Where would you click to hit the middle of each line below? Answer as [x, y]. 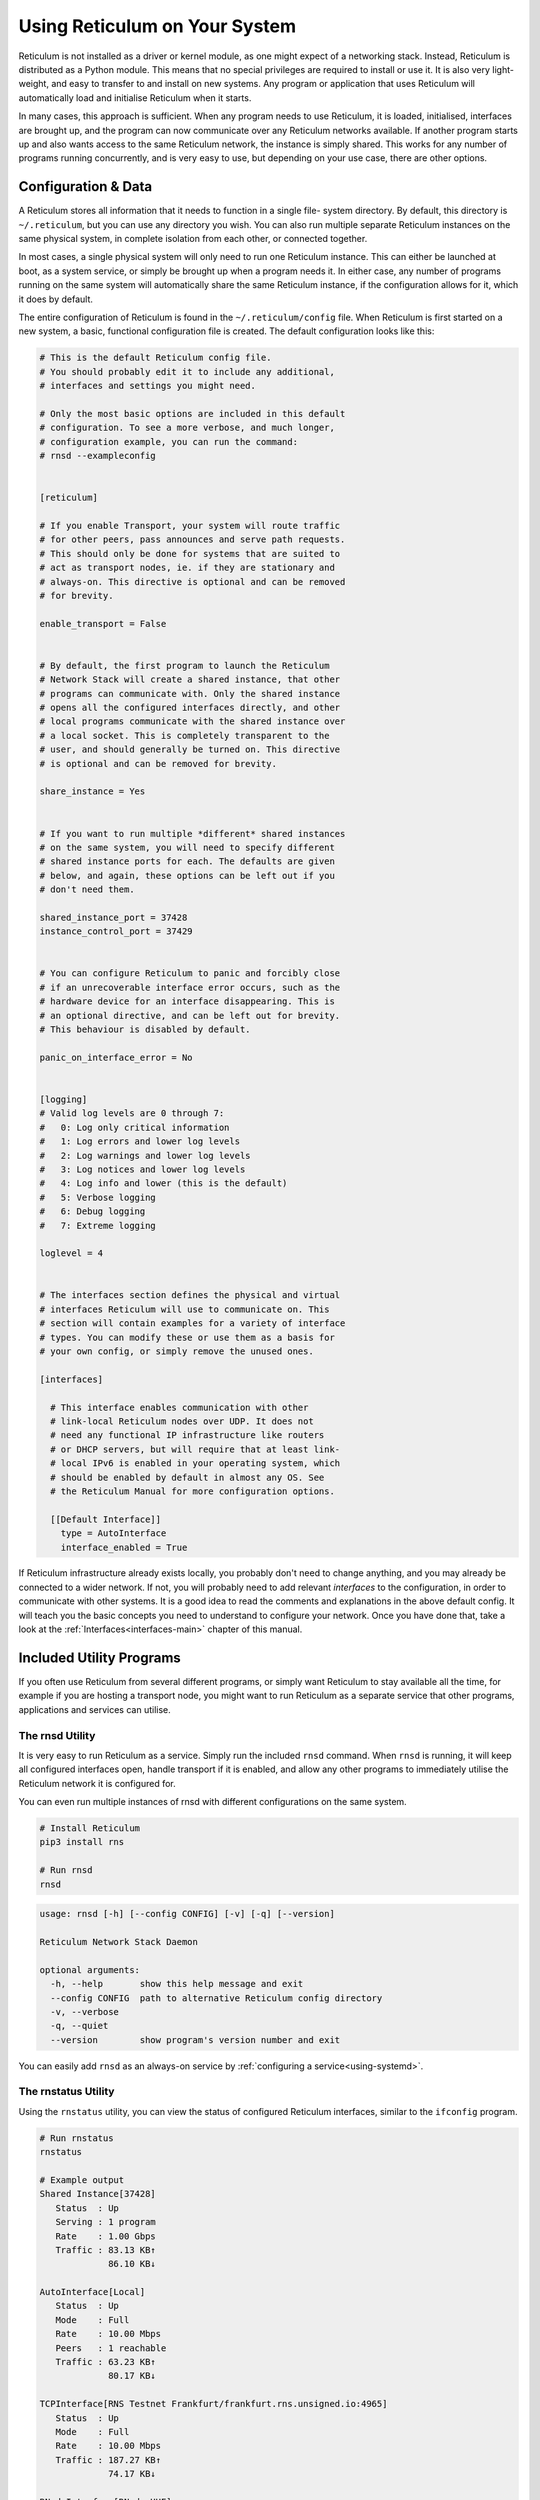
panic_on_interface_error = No [116, 1057]
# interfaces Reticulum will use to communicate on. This [184, 1309]
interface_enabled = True [124, 1547]
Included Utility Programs [100, 1657]
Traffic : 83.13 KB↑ [106, 2249]
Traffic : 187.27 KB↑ [108, 2459]
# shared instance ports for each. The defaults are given [187, 861]
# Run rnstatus [76, 2138]
